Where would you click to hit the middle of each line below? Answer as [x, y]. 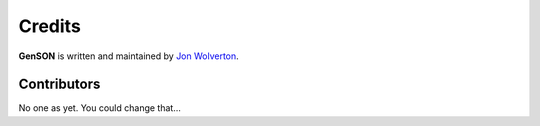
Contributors [59, 84]
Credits [50, 26]
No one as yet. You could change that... [100, 108]
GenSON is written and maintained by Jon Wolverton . [128, 56]
